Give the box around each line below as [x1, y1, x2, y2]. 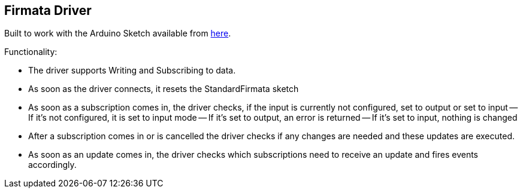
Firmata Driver [4, 3, 92, 18]
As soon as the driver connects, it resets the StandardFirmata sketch [28, 84, 299, 94]
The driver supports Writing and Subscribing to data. [28, 65, 236, 76]
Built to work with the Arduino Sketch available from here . [4, 28, 231, 39]
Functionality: [4, 47, 58, 57]
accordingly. [28, 160, 77, 170]
